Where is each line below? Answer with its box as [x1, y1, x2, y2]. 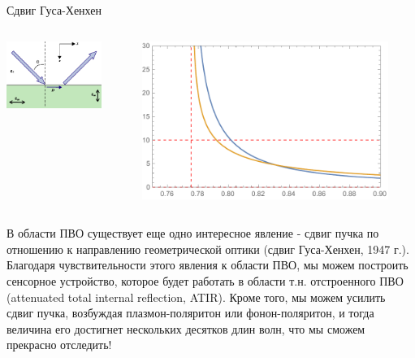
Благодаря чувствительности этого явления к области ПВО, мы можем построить [6, 256, 409, 273]
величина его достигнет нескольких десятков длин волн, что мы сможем [6, 320, 365, 337]
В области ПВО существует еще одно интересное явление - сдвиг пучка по [6, 225, 379, 242]
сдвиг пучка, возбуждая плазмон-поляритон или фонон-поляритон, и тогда [6, 304, 374, 321]
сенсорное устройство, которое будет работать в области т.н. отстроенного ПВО [6, 273, 404, 290]
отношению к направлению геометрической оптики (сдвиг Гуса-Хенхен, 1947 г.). [6, 240, 409, 257]
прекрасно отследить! [6, 336, 112, 353]
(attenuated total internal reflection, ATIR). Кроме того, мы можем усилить [6, 288, 386, 305]
